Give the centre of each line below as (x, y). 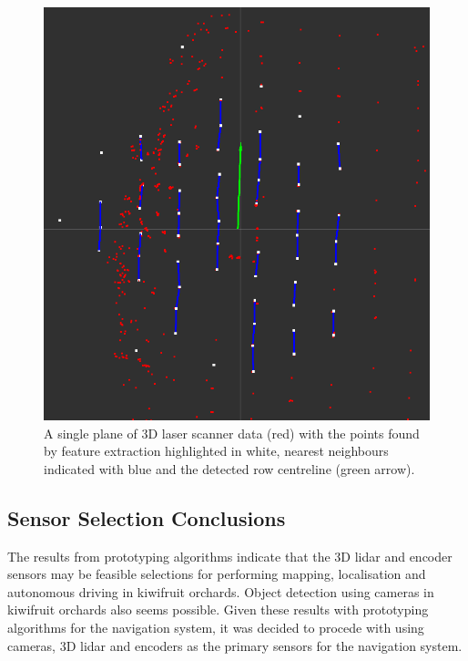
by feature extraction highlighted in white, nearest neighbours (216, 451)
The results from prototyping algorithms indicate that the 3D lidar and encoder (230, 556)
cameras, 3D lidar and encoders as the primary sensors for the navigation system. (235, 645)
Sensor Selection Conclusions (147, 517)
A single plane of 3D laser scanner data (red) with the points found (232, 433)
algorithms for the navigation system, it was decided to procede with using (216, 628)
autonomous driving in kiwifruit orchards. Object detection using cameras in (221, 591)
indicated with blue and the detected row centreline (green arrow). (229, 468)
